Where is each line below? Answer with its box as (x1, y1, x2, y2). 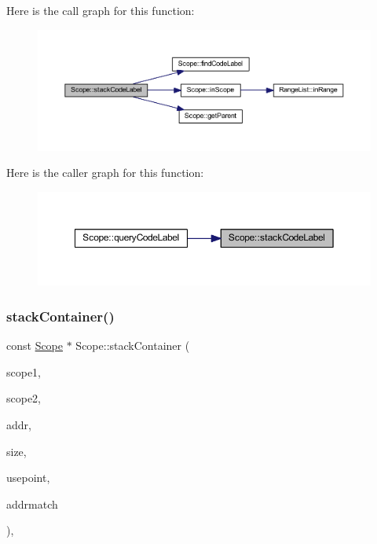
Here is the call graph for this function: (6, 2, 195, 18)
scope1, (6, 363, 42, 380)
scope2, (6, 390, 42, 406)
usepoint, (6, 469, 50, 486)
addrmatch (6, 495, 58, 512)
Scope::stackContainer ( (75, 337, 190, 354)
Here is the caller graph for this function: (6, 164, 204, 181)
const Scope (6, 337, 64, 354)
